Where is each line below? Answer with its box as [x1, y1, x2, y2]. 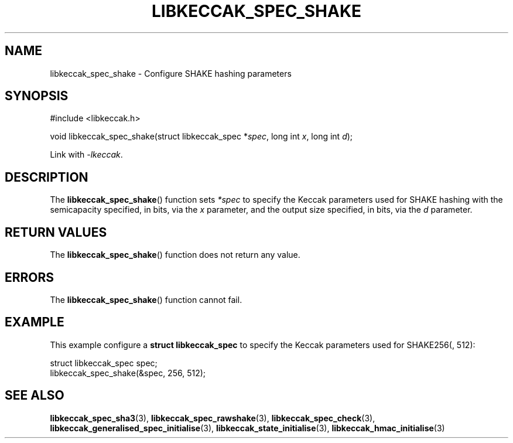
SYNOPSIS [5, 88, 69, 104]
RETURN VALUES [5, 224, 107, 240]
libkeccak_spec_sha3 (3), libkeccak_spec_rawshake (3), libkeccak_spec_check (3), [50, 413, 375, 423]
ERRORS [5, 270, 54, 285]
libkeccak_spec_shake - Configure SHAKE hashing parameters [50, 68, 292, 79]
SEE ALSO [5, 388, 64, 403]
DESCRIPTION [5, 169, 88, 185]
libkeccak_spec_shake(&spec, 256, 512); [50, 367, 206, 378]
